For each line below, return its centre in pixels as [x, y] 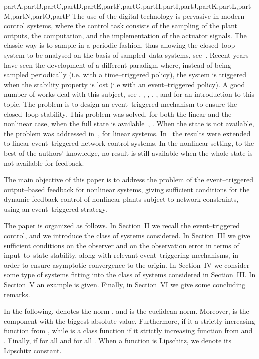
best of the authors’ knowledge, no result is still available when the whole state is [128, 153]
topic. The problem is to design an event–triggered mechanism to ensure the [121, 104]
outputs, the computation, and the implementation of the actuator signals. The [125, 35]
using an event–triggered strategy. [56, 209]
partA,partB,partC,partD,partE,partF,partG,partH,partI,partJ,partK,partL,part [128, 6]
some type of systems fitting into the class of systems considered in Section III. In [130, 275]
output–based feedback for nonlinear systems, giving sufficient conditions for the [127, 189]
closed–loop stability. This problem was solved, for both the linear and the [118, 114]
